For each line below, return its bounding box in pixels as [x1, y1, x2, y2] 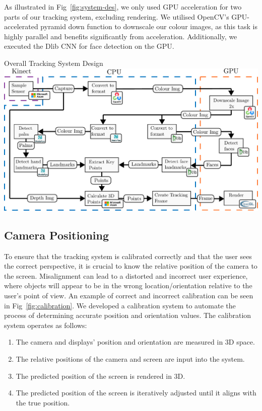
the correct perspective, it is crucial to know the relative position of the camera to [4, 261, 257, 271]
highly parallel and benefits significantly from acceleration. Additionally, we [4, 31, 237, 41]
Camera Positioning [4, 227, 109, 242]
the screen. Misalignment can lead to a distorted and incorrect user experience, [4, 270, 248, 281]
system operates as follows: [4, 319, 87, 330]
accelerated [4, 21, 38, 32]
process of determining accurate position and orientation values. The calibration [4, 310, 251, 320]
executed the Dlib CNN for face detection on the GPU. [4, 41, 174, 51]
